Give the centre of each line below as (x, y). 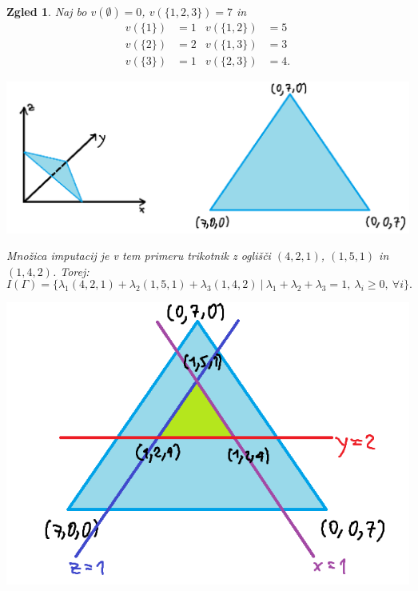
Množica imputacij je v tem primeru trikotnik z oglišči (139, 256)
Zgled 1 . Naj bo (47, 11)
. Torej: (71, 271)
